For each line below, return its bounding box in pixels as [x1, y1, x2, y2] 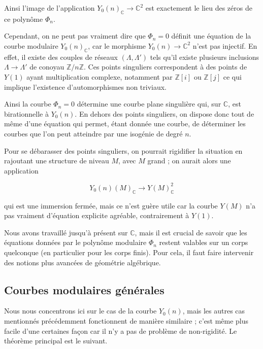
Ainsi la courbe [4, 98, 51, 109]
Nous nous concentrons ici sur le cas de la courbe [4, 305, 157, 316]
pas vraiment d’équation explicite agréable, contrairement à [4, 210, 189, 221]
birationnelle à [4, 108, 49, 119]
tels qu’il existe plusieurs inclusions [150, 51, 259, 62]
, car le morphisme [88, 40, 146, 51]
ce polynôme [4, 13, 43, 24]
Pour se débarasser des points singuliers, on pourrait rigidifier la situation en [4, 145, 243, 156]
